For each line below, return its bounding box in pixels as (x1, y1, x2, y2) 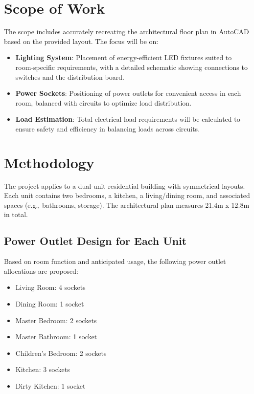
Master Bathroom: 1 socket (15, 331, 97, 342)
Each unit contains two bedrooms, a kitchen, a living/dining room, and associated (4, 190, 250, 200)
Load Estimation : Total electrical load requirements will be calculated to (15, 114, 240, 124)
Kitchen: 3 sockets (15, 364, 70, 374)
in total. (4, 209, 28, 219)
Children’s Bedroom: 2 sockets (15, 348, 107, 358)
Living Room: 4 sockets (15, 282, 86, 292)
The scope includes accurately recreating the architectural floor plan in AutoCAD (4, 26, 249, 37)
